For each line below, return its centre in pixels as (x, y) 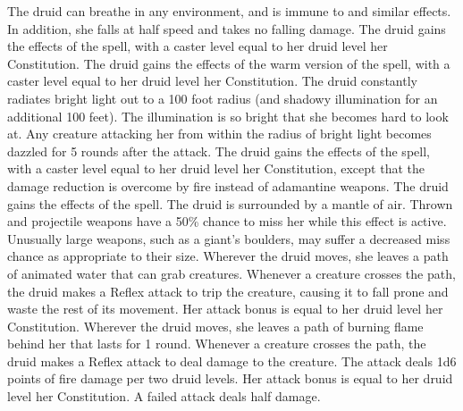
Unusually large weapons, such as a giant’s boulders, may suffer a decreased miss (229, 238)
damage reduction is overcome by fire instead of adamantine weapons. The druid (228, 185)
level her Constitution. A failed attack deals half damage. (164, 396)
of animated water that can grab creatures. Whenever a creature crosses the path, (231, 273)
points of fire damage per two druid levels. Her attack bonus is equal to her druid (230, 378)
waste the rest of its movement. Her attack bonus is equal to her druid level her (225, 309)
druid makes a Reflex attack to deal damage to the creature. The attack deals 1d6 (232, 361)
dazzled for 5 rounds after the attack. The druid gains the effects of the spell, (219, 151)
